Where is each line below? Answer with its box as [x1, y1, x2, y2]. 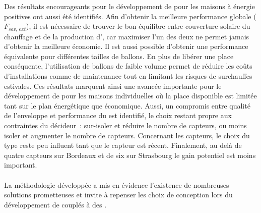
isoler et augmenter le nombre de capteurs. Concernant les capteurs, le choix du [4, 130, 250, 140]
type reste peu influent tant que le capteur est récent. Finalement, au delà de [4, 140, 242, 150]
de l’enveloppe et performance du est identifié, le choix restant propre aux [4, 110, 232, 121]
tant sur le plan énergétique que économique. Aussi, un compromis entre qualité [4, 100, 250, 111]
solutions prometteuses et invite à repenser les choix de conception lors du [4, 189, 233, 200]
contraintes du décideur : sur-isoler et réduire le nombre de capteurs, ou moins [4, 120, 247, 130]
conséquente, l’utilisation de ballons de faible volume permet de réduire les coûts [4, 61, 252, 71]
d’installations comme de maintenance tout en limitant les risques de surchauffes [4, 71, 252, 81]
